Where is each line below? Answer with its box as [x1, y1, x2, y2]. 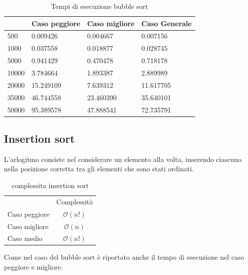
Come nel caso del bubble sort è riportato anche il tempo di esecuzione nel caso [4, 252, 244, 262]
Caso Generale [141, 18, 192, 28]
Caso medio [7, 233, 42, 243]
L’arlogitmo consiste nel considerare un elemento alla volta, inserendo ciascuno [4, 154, 242, 164]
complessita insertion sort [11, 180, 89, 190]
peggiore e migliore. [4, 262, 63, 272]
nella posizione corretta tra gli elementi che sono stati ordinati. [4, 163, 194, 174]
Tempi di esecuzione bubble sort [51, 1, 148, 11]
